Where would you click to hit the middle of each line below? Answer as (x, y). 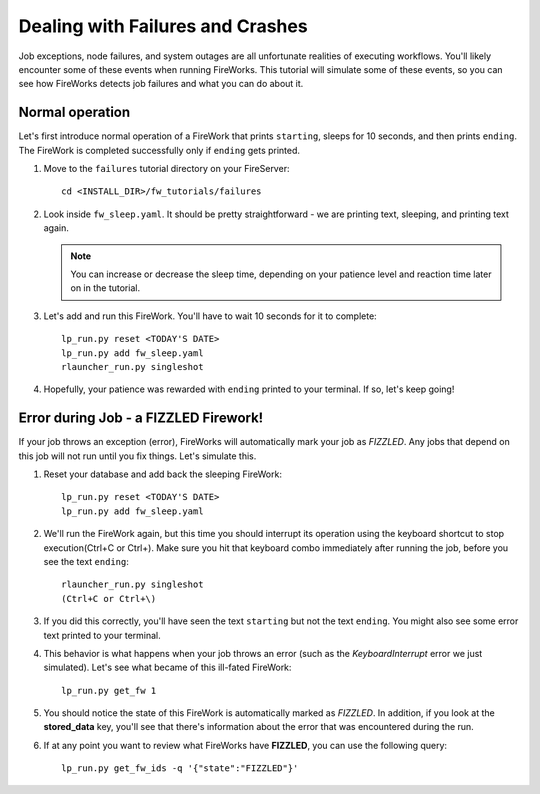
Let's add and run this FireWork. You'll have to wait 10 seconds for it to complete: (210, 316)
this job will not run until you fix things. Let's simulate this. (137, 456)
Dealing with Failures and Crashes (163, 26)
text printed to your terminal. (102, 635)
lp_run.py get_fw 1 (109, 690)
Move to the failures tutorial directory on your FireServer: (166, 169)
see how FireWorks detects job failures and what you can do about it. (161, 84)
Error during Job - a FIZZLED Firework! (141, 418)
